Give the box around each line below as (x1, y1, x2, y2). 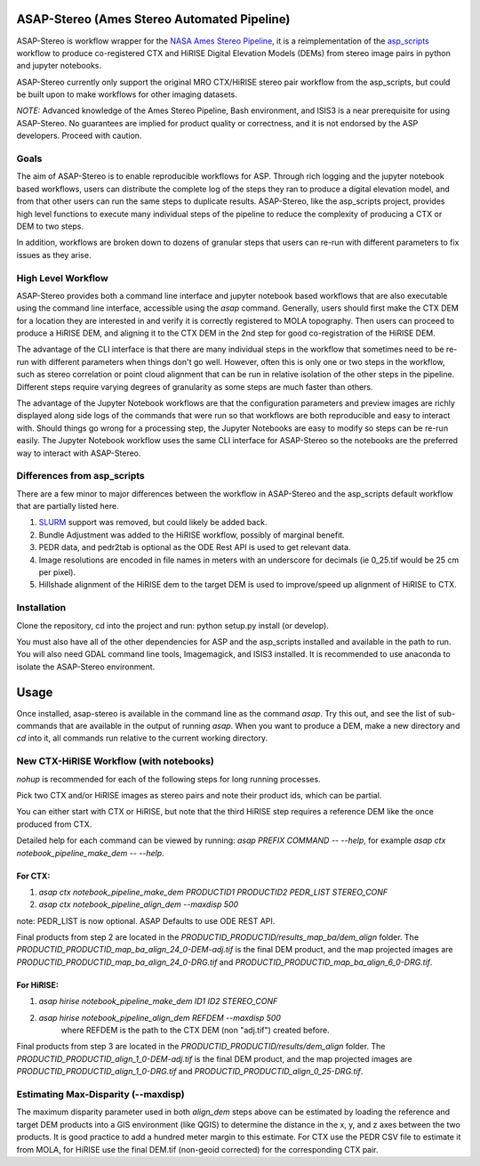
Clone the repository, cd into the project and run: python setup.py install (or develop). (16, 619, 329, 631)
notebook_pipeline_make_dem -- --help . (16, 847, 164, 858)
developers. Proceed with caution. (16, 130, 142, 142)
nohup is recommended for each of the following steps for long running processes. (16, 773, 321, 784)
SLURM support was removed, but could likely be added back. (38, 517, 268, 528)
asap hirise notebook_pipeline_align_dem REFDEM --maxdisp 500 (38, 1012, 282, 1023)
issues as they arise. (16, 249, 92, 260)
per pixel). (38, 567, 76, 578)
